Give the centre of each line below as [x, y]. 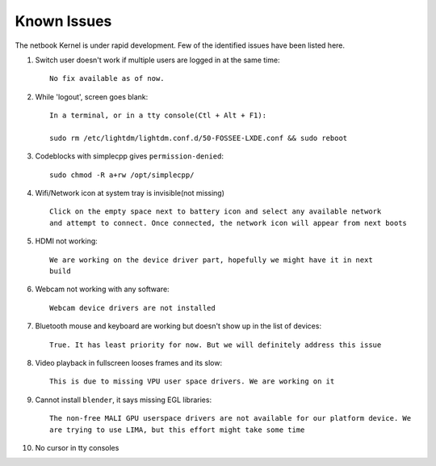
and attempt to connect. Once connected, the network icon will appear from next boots [228, 223]
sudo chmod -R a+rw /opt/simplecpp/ [122, 175]
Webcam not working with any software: [102, 289]
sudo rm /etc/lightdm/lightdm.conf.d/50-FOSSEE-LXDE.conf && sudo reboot [199, 138]
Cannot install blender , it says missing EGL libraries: [124, 400]
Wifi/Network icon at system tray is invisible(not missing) [130, 193]
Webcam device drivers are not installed [132, 308]
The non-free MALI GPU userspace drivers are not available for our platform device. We [231, 418]
